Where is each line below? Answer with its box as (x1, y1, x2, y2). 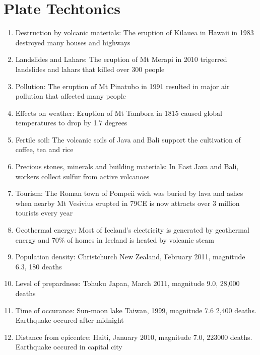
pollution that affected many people (15, 91, 126, 101)
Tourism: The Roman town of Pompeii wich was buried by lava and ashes (15, 188, 243, 198)
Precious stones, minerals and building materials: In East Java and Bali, (15, 161, 239, 172)
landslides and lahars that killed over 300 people (15, 63, 165, 74)
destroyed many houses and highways (15, 37, 131, 47)
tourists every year (15, 207, 73, 218)
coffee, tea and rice (15, 144, 74, 155)
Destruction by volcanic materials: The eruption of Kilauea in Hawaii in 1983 (15, 27, 254, 38)
